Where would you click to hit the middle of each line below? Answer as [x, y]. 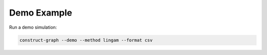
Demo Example [41, 13]
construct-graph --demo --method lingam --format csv [86, 40]
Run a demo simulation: [33, 27]
